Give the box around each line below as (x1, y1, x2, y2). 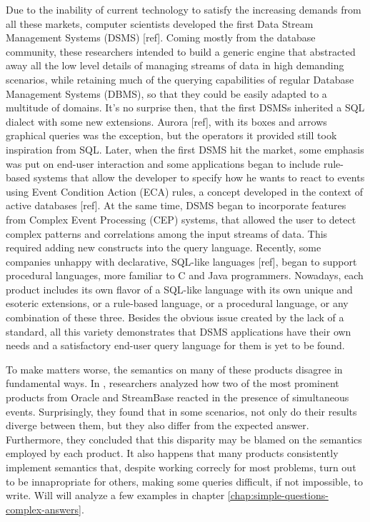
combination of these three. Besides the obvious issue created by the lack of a (6, 310, 344, 325)
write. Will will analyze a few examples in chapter (6, 488, 225, 503)
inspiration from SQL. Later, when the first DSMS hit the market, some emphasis (6, 141, 364, 156)
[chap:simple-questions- (227, 488, 329, 503)
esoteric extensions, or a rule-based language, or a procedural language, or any (6, 296, 349, 311)
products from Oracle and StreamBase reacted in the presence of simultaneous (6, 390, 349, 405)
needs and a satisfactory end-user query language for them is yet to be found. (6, 338, 345, 353)
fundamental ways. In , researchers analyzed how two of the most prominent (6, 376, 339, 391)
